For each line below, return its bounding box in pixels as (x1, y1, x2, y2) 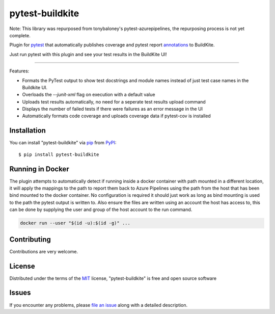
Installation (9, 126, 46, 135)
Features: (9, 68, 30, 74)
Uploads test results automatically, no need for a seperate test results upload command (22, 98, 206, 104)
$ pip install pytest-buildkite (18, 151, 99, 158)
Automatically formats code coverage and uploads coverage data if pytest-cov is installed (22, 113, 211, 119)
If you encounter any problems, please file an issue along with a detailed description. (9, 302, 188, 308)
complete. (9, 32, 31, 38)
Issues (9, 289, 31, 297)
